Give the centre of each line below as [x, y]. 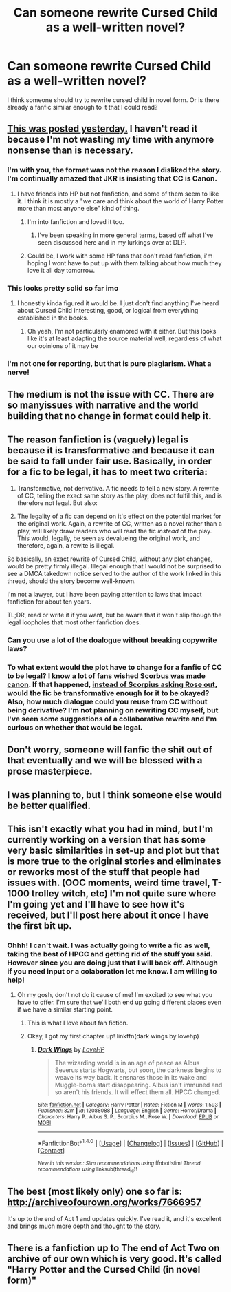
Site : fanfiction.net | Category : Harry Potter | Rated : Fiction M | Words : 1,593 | [129, 1105]
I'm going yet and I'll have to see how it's [96, 904]
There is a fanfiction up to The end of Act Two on [113, 1248]
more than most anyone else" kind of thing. [78, 208]
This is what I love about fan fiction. [78, 1023]
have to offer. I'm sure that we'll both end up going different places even [119, 1002]
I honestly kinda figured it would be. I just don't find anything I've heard [118, 303]
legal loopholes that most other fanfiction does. [74, 622]
